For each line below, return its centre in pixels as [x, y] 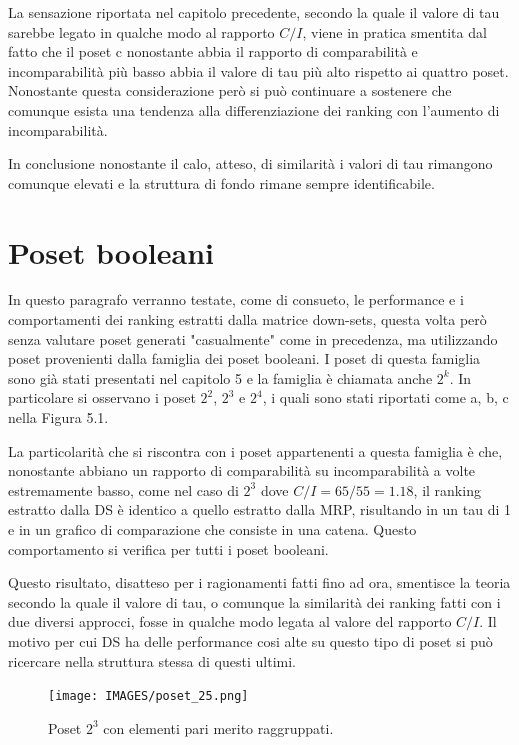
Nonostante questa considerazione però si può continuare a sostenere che [230, 90]
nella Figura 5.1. [58, 417]
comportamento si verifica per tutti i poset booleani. [168, 548]
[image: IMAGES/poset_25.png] [148, 696]
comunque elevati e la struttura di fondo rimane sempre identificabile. [221, 182]
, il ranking [447, 489]
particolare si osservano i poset [102, 397]
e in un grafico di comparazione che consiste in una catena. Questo [212, 529]
